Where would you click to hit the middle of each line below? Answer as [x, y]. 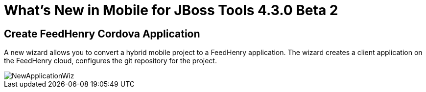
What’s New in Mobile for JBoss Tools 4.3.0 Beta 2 [171, 10]
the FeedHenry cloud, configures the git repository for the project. [110, 61]
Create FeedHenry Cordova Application [102, 34]
